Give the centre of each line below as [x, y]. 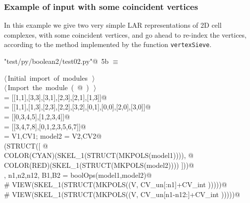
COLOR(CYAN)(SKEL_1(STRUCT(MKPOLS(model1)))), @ [99, 155]
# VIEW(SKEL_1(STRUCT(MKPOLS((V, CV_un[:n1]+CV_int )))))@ [116, 184]
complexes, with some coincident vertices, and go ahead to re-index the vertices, [125, 34]
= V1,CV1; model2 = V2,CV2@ [53, 136]
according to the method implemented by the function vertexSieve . [108, 44]
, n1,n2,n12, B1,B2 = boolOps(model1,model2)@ [78, 175]
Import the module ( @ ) [48, 87]
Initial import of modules [48, 77]
